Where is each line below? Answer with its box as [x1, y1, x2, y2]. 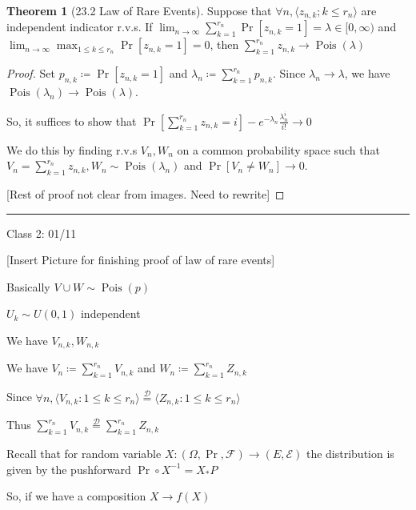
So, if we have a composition [6, 488, 146, 504]
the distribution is [306, 444, 394, 461]
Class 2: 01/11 [6, 224, 77, 241]
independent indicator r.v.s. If [6, 18, 153, 35]
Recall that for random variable [6, 444, 162, 461]
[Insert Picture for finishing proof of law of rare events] [6, 251, 275, 268]
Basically [6, 278, 50, 295]
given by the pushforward [6, 460, 131, 477]
